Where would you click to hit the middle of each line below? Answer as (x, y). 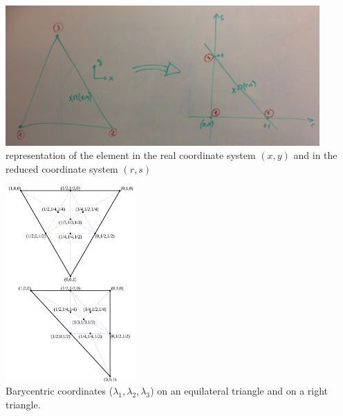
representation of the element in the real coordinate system (131, 155)
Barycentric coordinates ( (59, 391)
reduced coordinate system (62, 169)
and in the (315, 155)
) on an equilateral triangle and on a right (239, 391)
